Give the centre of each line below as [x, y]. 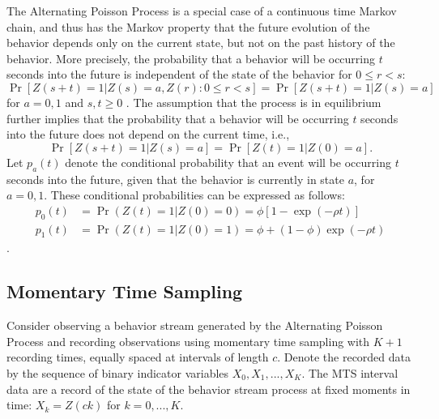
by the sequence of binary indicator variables [118, 372]
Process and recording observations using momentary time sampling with [188, 341]
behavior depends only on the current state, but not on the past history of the [201, 43]
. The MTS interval [350, 372]
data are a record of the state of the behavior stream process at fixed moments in [209, 389]
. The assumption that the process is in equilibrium [254, 102]
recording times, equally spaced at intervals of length [138, 357]
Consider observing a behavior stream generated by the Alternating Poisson [195, 325]
